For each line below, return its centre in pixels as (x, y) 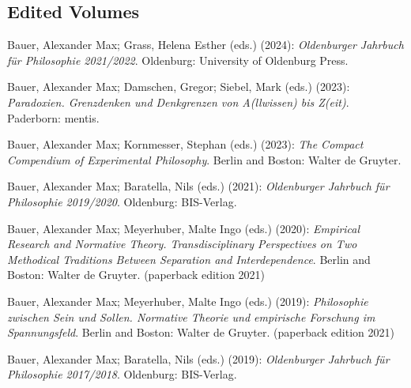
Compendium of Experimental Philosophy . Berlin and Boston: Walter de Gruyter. (204, 159)
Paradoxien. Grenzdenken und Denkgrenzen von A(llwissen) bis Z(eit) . (178, 102)
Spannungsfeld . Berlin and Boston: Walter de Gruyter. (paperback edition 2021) (201, 332)
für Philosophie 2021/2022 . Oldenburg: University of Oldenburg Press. (178, 60)
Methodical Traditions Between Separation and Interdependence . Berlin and (189, 259)
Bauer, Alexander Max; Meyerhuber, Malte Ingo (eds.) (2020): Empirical (184, 228)
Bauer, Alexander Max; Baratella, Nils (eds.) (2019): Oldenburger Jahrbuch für (198, 358)
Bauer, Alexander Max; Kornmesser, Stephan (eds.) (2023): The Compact (185, 144)
